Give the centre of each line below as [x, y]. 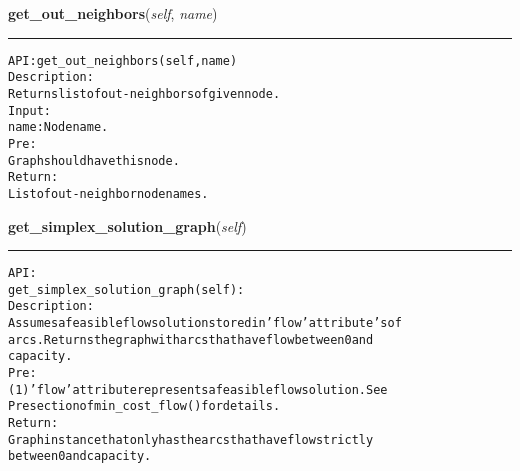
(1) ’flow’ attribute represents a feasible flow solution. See [198, 389]
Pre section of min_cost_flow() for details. [144, 406]
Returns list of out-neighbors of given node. [144, 93]
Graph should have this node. [94, 160]
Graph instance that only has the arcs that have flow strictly [191, 439]
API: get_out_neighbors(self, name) [123, 60]
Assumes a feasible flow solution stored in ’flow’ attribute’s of [205, 323]
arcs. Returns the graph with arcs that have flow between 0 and [191, 339]
